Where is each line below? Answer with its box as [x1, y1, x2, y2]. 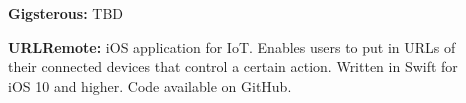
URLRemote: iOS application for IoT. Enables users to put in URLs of [8, 36, 456, 57]
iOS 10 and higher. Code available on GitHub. [8, 75, 292, 96]
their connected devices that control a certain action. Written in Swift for [8, 56, 458, 77]
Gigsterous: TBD [8, 3, 124, 23]
